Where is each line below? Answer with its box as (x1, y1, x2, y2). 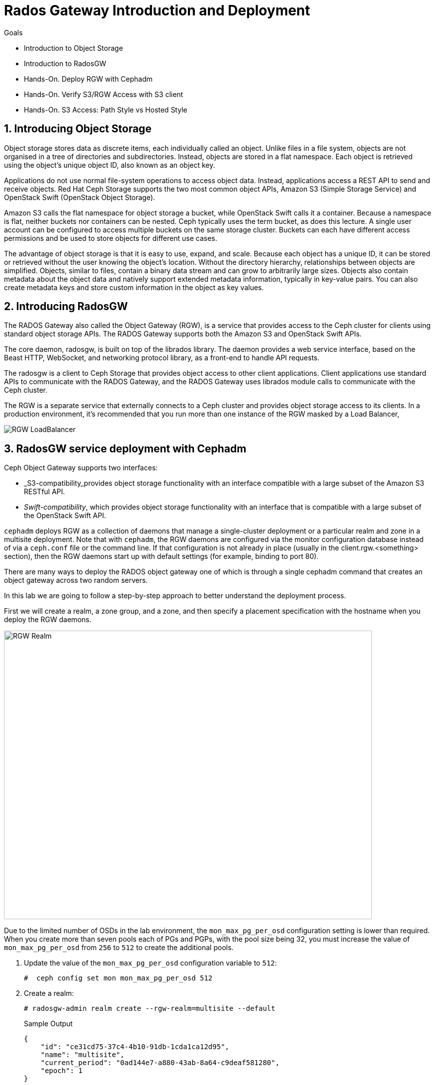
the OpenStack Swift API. (24, 511, 106, 520)
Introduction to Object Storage (24, 43, 123, 52)
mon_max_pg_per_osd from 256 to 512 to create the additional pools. (4, 943, 234, 952)
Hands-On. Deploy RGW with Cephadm (24, 74, 153, 83)
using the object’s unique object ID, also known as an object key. (4, 160, 215, 169)
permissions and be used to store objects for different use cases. (4, 233, 217, 242)
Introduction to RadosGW (24, 59, 106, 68)
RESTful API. (24, 487, 65, 496)
